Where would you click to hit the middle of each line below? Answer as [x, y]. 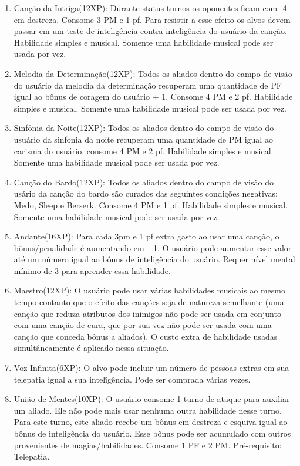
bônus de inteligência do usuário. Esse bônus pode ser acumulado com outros [152, 433]
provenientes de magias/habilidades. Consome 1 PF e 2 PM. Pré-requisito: [148, 445]
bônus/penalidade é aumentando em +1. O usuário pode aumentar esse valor [153, 247]
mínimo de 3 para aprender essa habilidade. [92, 270]
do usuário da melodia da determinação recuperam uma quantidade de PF [148, 85]
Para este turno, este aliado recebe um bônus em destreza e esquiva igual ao [151, 422]
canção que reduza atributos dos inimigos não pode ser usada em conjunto [147, 313]
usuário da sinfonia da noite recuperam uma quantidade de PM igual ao [143, 139]
